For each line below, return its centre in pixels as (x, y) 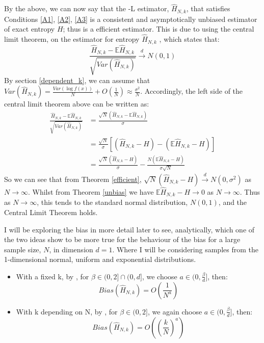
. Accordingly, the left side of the (192, 91)
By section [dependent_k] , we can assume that (77, 80)
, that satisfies (208, 8)
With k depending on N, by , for (67, 311)
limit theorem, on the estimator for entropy (72, 39)
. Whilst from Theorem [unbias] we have (91, 191)
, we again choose (175, 311)
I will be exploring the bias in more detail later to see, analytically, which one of (129, 229)
